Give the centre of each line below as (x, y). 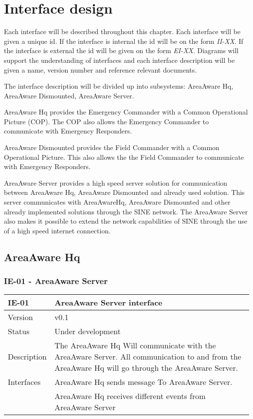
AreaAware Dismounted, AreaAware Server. (69, 95)
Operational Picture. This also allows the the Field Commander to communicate (124, 157)
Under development (87, 331)
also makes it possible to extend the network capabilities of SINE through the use (126, 221)
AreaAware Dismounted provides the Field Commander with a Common (112, 147)
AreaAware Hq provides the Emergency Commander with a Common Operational (126, 112)
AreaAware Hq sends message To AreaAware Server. (143, 382)
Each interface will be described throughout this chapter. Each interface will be (122, 31)
